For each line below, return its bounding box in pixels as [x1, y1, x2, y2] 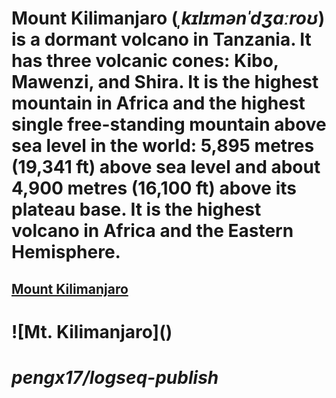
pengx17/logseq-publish [11, 366, 219, 389]
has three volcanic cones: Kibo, [11, 50, 279, 72]
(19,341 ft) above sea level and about [11, 156, 321, 179]
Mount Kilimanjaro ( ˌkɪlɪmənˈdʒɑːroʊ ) [11, 7, 326, 30]
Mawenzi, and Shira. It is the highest [11, 71, 319, 94]
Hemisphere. [11, 241, 121, 264]
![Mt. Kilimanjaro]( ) [11, 320, 173, 343]
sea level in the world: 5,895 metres [11, 135, 315, 157]
